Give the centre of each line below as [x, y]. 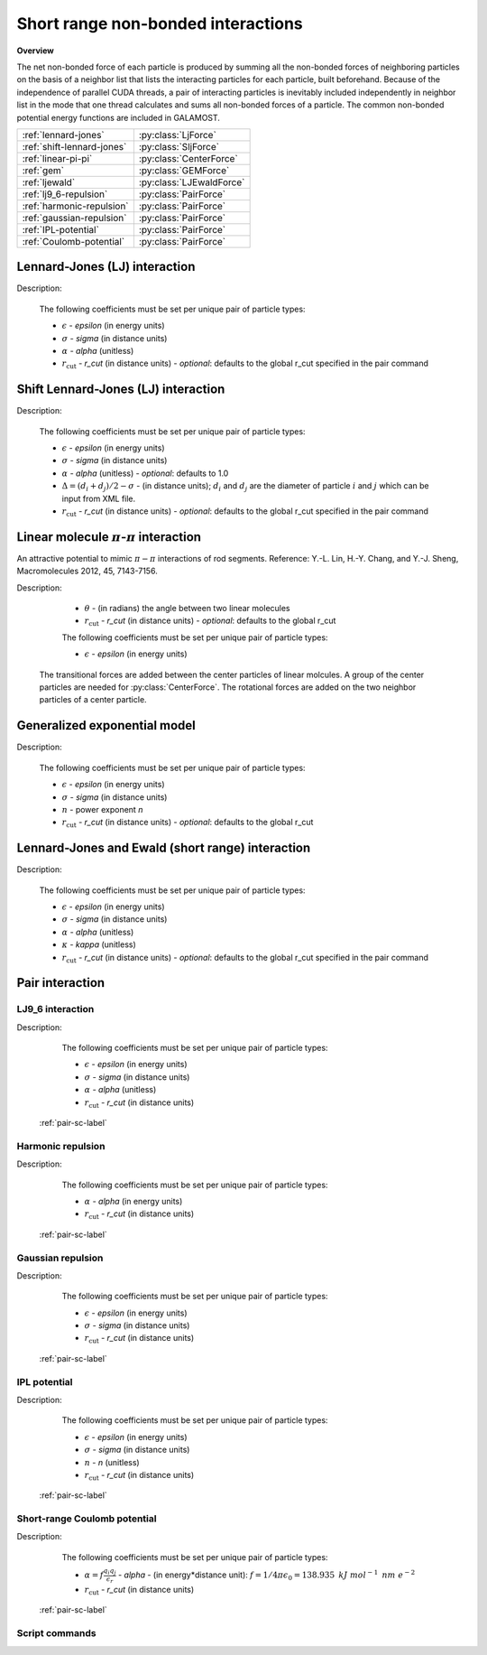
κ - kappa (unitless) [99, 944]
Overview [35, 51]
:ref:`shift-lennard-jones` [74, 146]
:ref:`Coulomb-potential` [74, 241]
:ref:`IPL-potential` [60, 229]
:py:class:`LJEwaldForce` [192, 182]
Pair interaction [61, 983]
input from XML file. [99, 498]
